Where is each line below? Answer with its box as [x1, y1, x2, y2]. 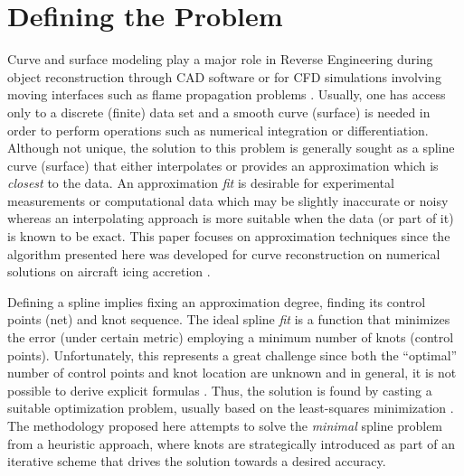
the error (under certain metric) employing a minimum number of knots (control [7, 328, 454, 347]
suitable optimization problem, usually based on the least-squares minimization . [7, 398, 454, 417]
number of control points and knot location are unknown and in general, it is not [7, 363, 457, 382]
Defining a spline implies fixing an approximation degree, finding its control [7, 292, 426, 311]
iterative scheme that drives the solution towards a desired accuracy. [7, 452, 386, 471]
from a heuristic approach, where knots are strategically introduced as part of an [7, 434, 455, 453]
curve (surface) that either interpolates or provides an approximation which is [7, 155, 439, 174]
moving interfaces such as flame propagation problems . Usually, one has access [7, 85, 446, 104]
